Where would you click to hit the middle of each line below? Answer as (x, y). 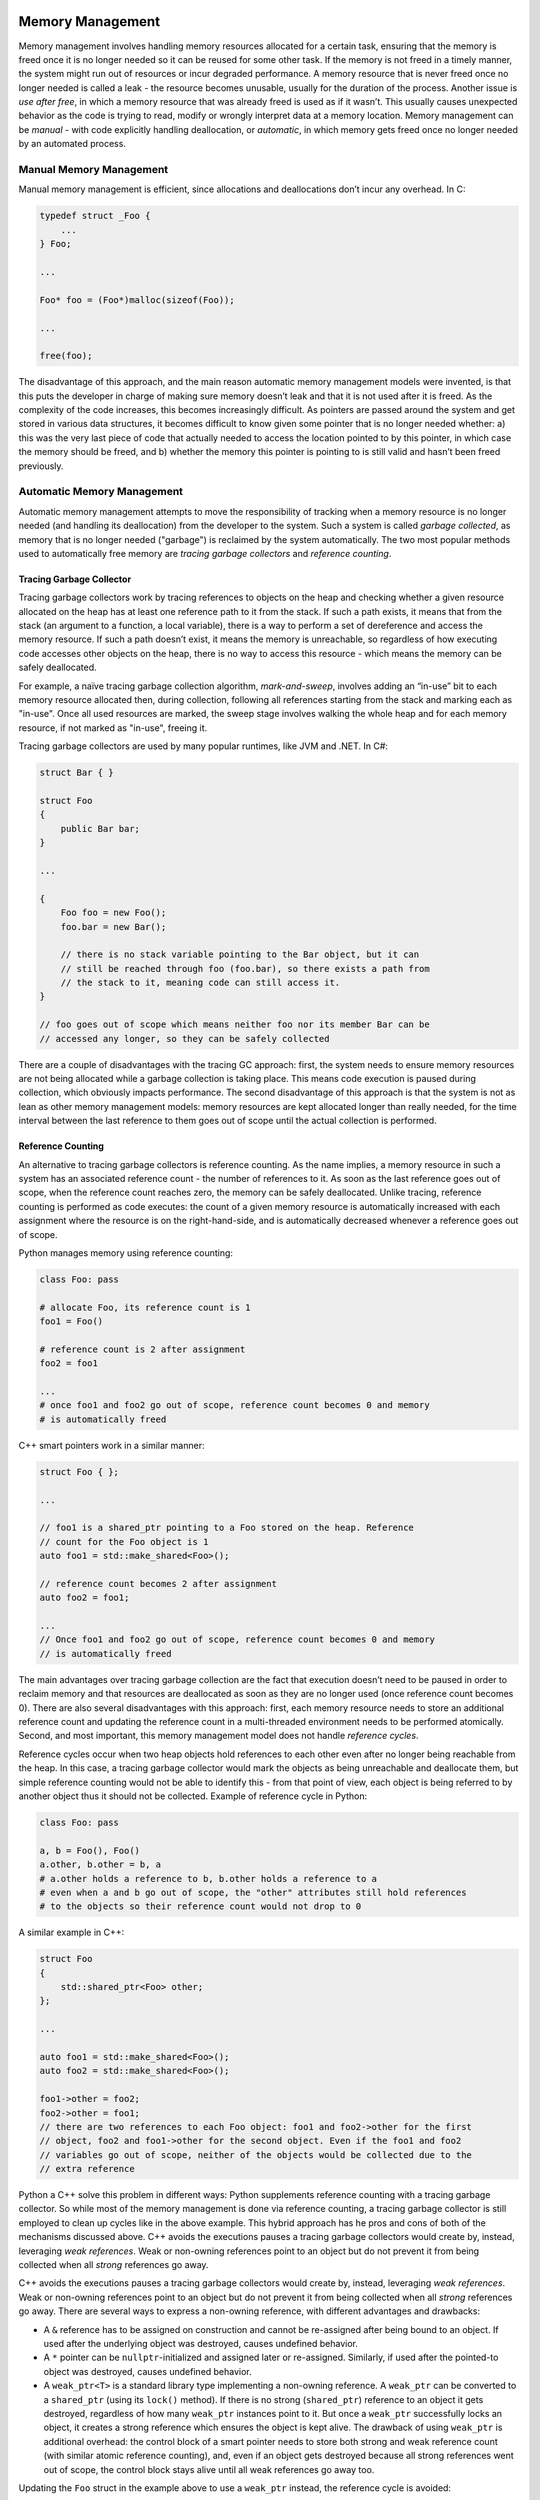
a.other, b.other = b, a (100, 1864)
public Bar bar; (100, 828)
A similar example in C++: (71, 1932)
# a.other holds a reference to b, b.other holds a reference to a (208, 1878)
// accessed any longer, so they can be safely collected (184, 1038)
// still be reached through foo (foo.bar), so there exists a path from (245, 968)
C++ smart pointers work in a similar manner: (111, 1445)
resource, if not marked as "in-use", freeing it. (113, 727)
